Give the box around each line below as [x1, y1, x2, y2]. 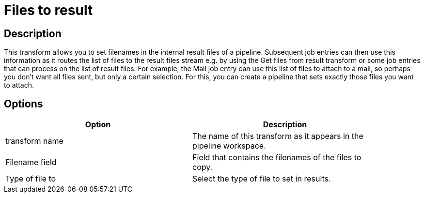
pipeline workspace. [192, 141, 266, 151]
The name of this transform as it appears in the [192, 131, 363, 141]
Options [4, 97, 43, 110]
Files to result [4, 2, 93, 18]
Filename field [5, 157, 57, 167]
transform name [5, 136, 63, 146]
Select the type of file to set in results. [192, 174, 331, 184]
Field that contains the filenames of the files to [192, 152, 361, 163]
